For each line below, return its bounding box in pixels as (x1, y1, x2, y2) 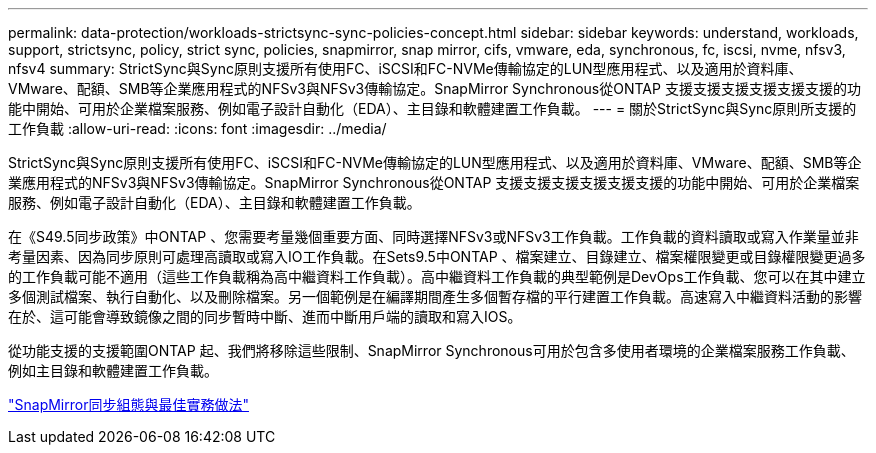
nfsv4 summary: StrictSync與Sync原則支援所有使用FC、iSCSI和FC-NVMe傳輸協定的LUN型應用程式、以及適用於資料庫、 (8, 60, 803, 77)
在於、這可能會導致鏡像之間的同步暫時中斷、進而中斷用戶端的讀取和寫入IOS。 (8, 308, 522, 325)
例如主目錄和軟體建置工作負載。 (8, 362, 218, 379)
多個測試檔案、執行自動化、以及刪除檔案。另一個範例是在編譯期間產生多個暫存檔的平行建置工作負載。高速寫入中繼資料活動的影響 (8, 288, 862, 305)
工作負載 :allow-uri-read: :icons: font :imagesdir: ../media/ (8, 120, 387, 137)
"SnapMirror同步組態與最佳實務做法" (8, 396, 249, 413)
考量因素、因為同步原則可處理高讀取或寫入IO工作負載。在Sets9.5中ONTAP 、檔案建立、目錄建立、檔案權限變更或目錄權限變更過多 (8, 248, 866, 265)
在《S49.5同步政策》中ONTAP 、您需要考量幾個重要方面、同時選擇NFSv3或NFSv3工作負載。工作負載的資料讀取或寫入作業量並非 (8, 228, 859, 245)
